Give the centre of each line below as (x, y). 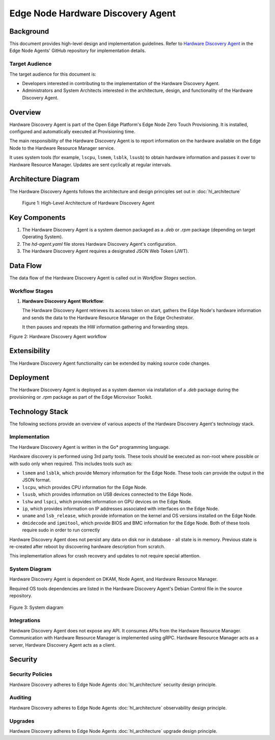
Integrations (25, 621)
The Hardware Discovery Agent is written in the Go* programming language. (90, 447)
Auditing (20, 698)
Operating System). (43, 237)
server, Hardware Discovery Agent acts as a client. (63, 645)
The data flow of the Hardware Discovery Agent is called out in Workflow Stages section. (103, 277)
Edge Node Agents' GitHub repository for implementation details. (78, 50)
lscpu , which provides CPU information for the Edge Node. (85, 487)
